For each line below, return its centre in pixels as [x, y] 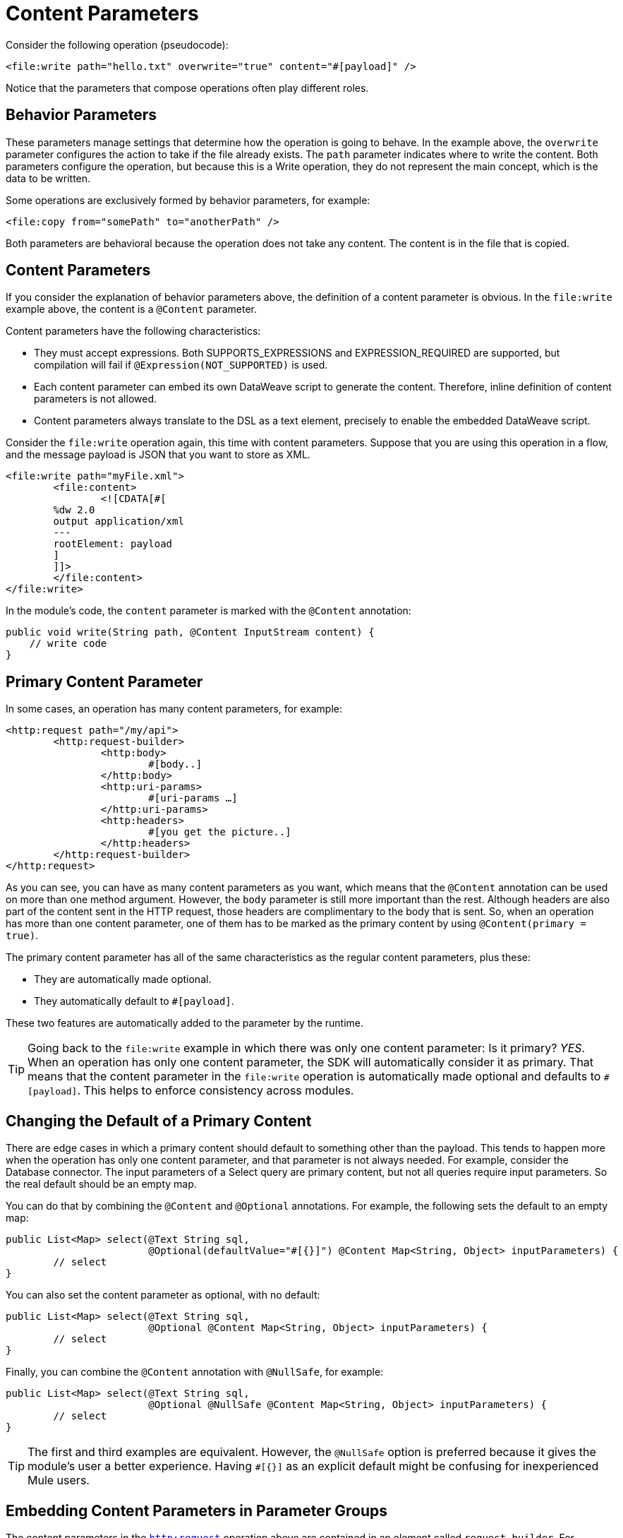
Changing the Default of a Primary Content [159, 1121]
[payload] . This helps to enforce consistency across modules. [191, 1091]
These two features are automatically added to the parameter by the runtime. [185, 1023]
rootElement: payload [113, 544]
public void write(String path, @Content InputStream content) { [190, 632]
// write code [68, 644]
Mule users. [59, 1480]
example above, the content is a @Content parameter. [132, 309]
